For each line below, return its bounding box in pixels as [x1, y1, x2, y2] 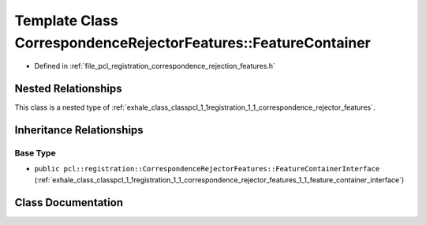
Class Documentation [14, 196, 124, 209]
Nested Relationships [14, 82, 122, 96]
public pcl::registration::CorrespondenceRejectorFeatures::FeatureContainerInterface [34, 164, 380, 174]
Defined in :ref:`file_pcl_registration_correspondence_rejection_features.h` [34, 62, 276, 71]
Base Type [14, 148, 56, 159]
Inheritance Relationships [14, 123, 144, 137]
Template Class [14, 12, 118, 29]
